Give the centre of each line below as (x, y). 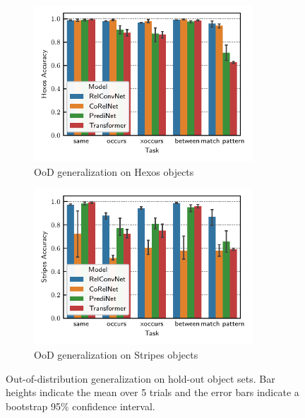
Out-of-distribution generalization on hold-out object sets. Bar (140, 378)
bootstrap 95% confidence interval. (80, 406)
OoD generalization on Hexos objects (114, 171)
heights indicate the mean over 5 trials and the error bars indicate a (152, 392)
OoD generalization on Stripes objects (116, 355)
